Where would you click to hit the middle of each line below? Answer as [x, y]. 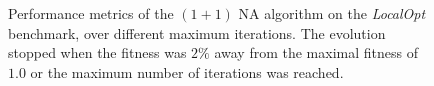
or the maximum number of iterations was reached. [187, 71]
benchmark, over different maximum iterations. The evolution [197, 32]
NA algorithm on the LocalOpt [332, 13]
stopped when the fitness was [97, 52]
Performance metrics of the [91, 13]
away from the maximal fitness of [316, 52]
